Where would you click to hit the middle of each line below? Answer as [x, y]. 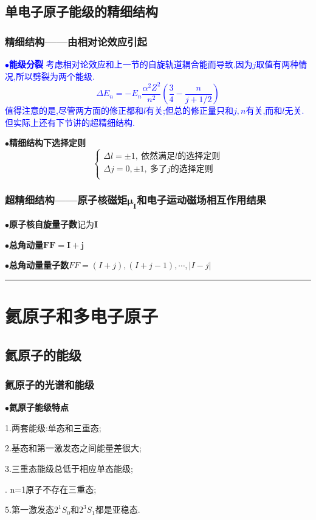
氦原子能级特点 [39, 407]
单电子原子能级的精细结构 [81, 11]
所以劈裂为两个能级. [55, 76]
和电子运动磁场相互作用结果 [201, 200]
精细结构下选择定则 [47, 143]
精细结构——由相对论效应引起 [76, 41]
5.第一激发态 [29, 509]
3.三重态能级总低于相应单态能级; [69, 469]
